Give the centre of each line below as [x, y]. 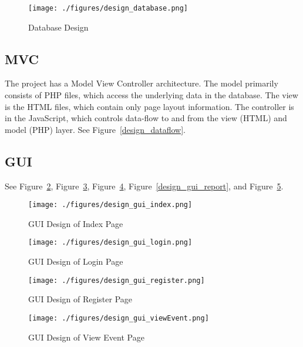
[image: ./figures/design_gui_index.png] [110, 205]
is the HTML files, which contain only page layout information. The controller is [149, 106]
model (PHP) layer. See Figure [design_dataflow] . [95, 129]
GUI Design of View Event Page [86, 337]
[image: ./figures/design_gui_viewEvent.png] [119, 318]
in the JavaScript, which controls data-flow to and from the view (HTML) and [146, 118]
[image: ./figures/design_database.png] [108, 8]
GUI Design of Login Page [76, 261]
